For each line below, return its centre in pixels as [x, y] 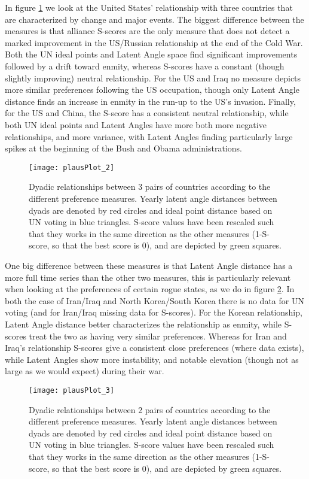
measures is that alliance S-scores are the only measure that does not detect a [147, 31]
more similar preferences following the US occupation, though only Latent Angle [152, 90]
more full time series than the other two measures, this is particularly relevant [148, 277]
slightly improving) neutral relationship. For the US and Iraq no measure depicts [153, 78]
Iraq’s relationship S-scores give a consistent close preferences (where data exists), [154, 348]
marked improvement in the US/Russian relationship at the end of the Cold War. [154, 42]
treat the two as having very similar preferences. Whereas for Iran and [158, 336]
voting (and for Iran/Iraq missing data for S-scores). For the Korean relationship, [154, 312]
